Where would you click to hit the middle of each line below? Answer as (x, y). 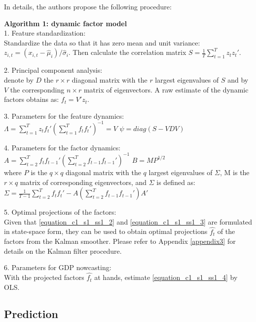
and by (238, 79)
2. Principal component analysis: (53, 70)
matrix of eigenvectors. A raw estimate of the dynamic (166, 89)
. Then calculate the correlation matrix (127, 52)
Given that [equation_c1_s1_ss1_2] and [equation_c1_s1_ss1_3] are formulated (128, 221)
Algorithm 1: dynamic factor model (66, 23)
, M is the (235, 172)
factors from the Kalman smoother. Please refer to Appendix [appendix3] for (120, 241)
